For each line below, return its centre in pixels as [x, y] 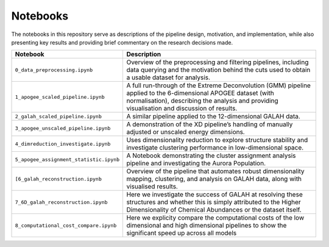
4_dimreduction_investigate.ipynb [63, 144]
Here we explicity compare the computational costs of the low [215, 218]
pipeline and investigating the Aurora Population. [196, 163]
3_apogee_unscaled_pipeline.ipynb [63, 128]
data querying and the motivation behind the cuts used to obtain [218, 70]
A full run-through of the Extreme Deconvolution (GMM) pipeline [218, 85]
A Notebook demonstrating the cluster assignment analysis [211, 156]
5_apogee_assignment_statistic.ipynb [67, 159]
